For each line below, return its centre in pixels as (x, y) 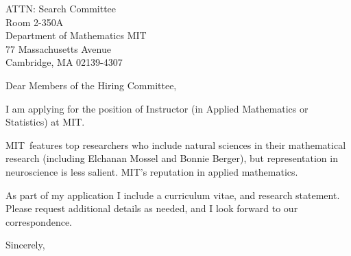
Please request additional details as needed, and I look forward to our (152, 208)
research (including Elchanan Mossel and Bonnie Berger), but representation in (172, 158)
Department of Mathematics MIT (76, 35)
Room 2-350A (35, 22)
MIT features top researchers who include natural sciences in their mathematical (176, 144)
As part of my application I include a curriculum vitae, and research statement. (173, 195)
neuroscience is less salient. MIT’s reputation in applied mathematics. (152, 171)
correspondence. (39, 221)
